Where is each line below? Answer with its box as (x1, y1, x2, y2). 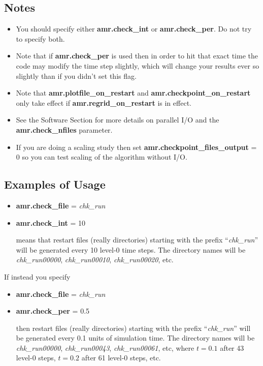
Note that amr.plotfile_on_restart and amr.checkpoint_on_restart (16, 87, 251, 98)
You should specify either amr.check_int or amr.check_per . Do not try (16, 23, 252, 34)
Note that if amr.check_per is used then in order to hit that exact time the (16, 50, 258, 61)
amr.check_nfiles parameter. (16, 124, 113, 135)
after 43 (220, 342, 244, 353)
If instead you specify (4, 271, 71, 282)
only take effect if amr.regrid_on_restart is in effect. (16, 97, 191, 108)
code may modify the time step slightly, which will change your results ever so (16, 60, 259, 71)
